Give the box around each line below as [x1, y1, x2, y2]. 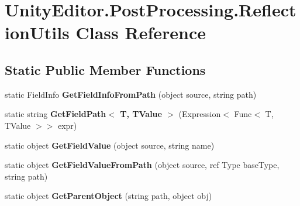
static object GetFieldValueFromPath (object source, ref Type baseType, [5, 159, 280, 171]
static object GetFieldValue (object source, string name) [5, 139, 215, 151]
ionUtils [5, 20, 70, 44]
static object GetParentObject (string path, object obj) [5, 190, 212, 202]
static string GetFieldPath [5, 108, 106, 120]
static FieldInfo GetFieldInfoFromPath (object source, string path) [5, 88, 257, 100]
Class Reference [75, 20, 206, 44]
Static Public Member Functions [5, 60, 206, 78]
